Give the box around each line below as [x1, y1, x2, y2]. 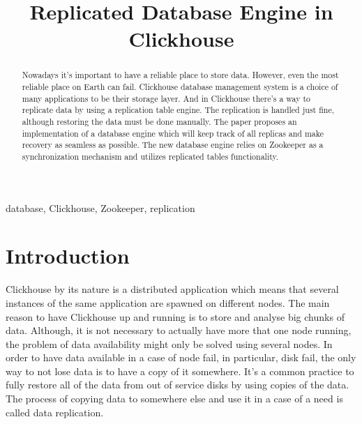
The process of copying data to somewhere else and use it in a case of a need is [6, 391, 343, 406]
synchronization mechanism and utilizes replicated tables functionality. [22, 150, 279, 162]
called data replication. [6, 404, 104, 419]
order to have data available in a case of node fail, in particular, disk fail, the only [6, 350, 356, 365]
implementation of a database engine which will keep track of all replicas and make [22, 127, 324, 139]
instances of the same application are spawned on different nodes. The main [6, 295, 330, 310]
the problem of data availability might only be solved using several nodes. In [6, 336, 333, 351]
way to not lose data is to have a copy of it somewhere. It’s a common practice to [6, 363, 354, 378]
